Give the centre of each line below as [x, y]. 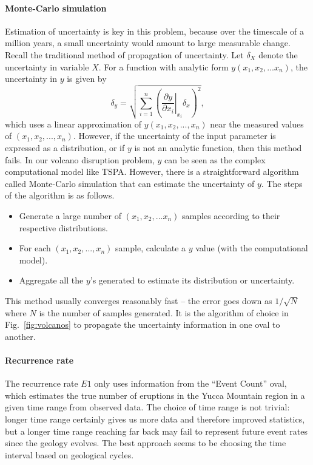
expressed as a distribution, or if [65, 148]
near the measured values [257, 124]
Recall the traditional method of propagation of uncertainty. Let [124, 54]
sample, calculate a [151, 248]
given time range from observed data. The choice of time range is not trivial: [147, 407]
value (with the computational [252, 248]
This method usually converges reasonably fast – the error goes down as [139, 300]
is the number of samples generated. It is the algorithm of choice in [164, 312]
